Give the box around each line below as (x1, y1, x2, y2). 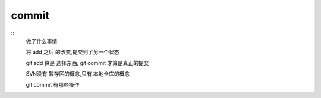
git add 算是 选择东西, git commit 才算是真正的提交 (26, 59, 149, 66)
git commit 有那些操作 (26, 81, 80, 88)
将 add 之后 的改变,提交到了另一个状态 (26, 48, 119, 55)
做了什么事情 (26, 37, 58, 44)
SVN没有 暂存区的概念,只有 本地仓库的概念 (26, 70, 130, 77)
